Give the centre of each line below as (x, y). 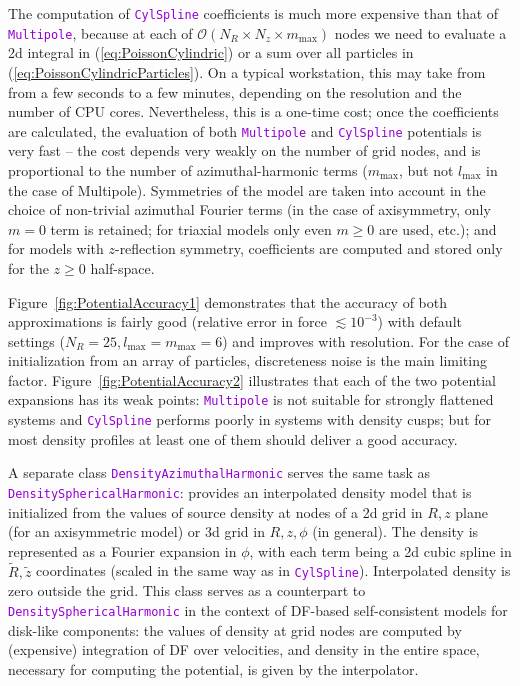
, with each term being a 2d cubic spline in (380, 550)
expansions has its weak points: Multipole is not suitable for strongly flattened (251, 399)
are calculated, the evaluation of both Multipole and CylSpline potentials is (245, 130)
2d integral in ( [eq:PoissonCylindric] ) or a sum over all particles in (211, 52)
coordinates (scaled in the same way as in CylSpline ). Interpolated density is (273, 570)
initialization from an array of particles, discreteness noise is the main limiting (247, 360)
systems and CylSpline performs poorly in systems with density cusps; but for (250, 419)
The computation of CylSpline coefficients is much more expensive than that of (253, 13)
